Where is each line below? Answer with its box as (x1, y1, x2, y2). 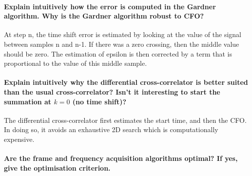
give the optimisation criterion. (4, 162, 111, 173)
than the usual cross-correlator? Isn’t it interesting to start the (4, 86, 220, 97)
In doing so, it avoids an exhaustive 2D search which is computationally (4, 124, 218, 135)
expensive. (4, 134, 35, 144)
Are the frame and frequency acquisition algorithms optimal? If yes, (4, 153, 238, 163)
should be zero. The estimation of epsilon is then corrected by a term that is (4, 48, 232, 59)
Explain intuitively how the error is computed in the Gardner (4, 1, 216, 11)
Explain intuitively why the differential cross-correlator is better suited (4, 77, 248, 87)
